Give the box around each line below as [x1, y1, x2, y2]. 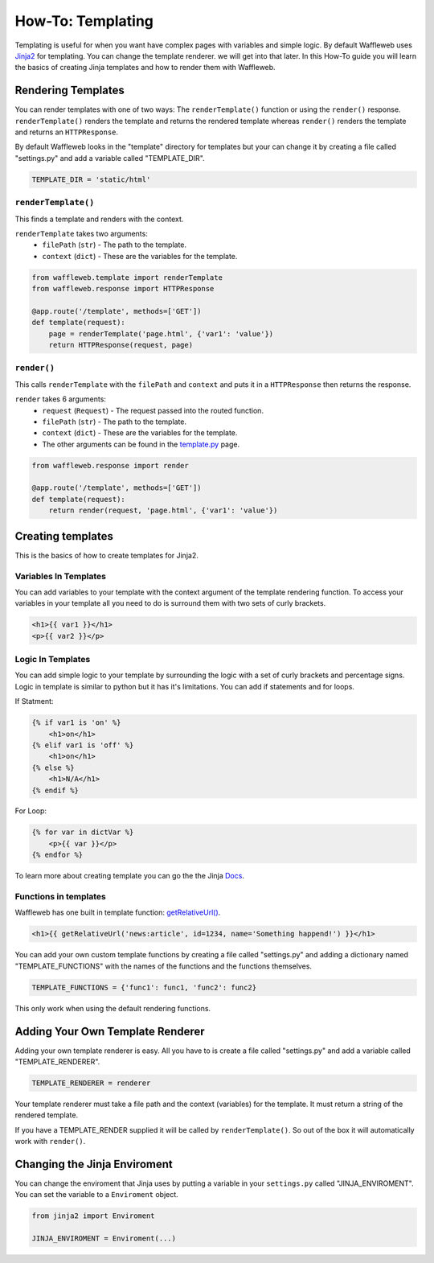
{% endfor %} [31, 850, 84, 860]
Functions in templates [14, 891, 106, 902]
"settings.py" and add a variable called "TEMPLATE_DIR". [14, 153, 205, 163]
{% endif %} [31, 785, 80, 795]
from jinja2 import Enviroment [31, 1212, 156, 1220]
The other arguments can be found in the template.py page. [42, 439, 240, 449]
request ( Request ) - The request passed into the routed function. [42, 405, 264, 415]
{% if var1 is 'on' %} [31, 718, 121, 727]
